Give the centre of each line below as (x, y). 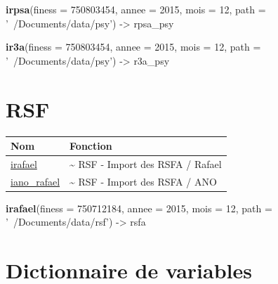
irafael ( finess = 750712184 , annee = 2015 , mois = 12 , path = (139, 208)
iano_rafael (35, 181)
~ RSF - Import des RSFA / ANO (143, 181)
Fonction (91, 146)
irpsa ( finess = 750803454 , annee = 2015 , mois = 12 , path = (136, 9)
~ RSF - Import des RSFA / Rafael (146, 163)
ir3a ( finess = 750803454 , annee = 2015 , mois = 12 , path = (133, 47)
